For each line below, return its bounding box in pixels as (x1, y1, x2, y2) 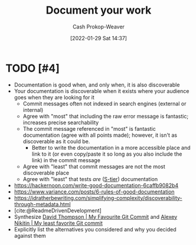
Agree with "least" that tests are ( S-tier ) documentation (22, 175, 158, 182)
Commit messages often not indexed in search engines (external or (22, 100, 187, 107)
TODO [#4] (5, 62, 60, 75)
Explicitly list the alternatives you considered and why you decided (14, 225, 177, 233)
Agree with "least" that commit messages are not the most (22, 163, 166, 170)
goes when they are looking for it (14, 94, 95, 101)
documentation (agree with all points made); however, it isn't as (22, 131, 178, 138)
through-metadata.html (14, 201, 71, 208)
